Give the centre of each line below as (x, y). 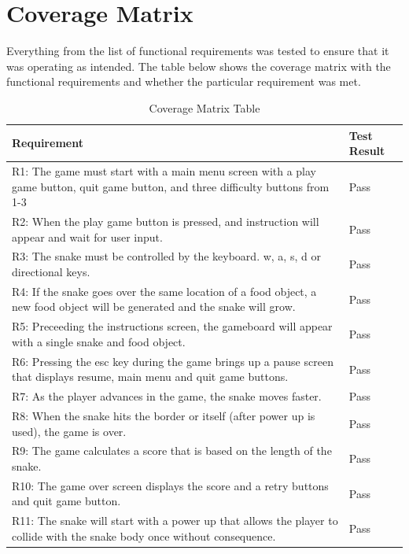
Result (367, 151)
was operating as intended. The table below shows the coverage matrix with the (199, 66)
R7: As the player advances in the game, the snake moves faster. (167, 396)
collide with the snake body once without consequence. (144, 536)
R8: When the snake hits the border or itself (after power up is (164, 415)
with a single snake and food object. (99, 341)
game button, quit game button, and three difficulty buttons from (171, 186)
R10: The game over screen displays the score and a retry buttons (170, 485)
